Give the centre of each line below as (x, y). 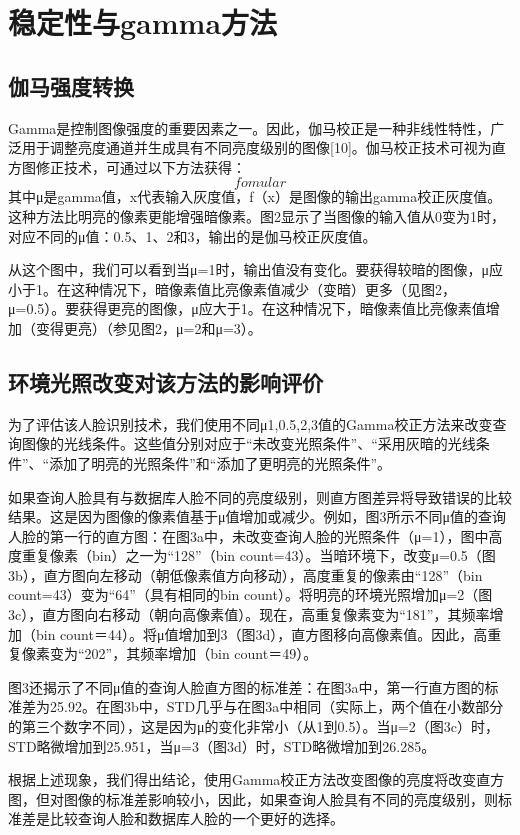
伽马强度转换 (71, 85)
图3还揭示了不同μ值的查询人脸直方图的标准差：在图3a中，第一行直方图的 (246, 686)
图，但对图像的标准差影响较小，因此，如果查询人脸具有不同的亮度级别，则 (253, 798)
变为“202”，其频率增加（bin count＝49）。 (183, 653)
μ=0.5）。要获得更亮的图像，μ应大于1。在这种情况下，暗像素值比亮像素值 (247, 308)
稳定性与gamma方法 (143, 22)
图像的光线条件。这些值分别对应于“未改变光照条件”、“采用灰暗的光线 (248, 443)
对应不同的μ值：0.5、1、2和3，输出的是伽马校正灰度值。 (192, 235)
